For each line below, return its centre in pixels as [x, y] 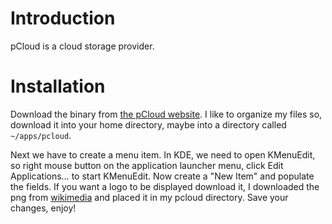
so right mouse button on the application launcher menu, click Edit [147, 165]
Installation [58, 86]
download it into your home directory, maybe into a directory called [148, 124]
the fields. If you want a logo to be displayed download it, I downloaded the [165, 186]
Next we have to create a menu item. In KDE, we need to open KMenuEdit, [163, 154]
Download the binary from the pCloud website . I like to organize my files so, [166, 114]
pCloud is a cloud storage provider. [82, 46]
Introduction [63, 18]
